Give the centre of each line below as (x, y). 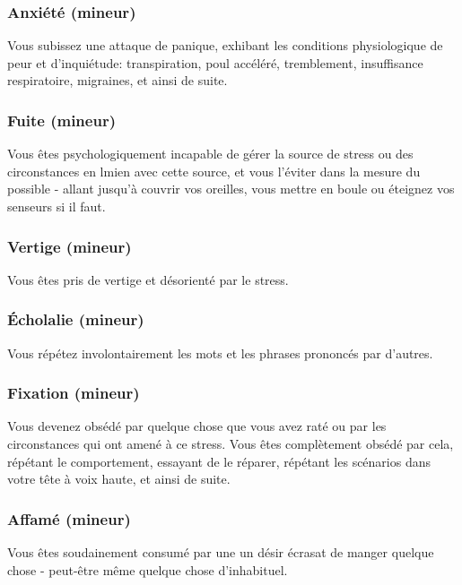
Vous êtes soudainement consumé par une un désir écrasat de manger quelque (221, 552)
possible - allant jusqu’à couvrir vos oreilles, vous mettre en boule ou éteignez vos (231, 189)
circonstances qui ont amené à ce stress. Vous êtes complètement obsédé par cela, (231, 444)
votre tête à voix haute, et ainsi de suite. (119, 479)
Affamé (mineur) (69, 518)
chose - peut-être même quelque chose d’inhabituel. (148, 569)
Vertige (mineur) (70, 246)
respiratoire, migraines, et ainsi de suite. (118, 80)
